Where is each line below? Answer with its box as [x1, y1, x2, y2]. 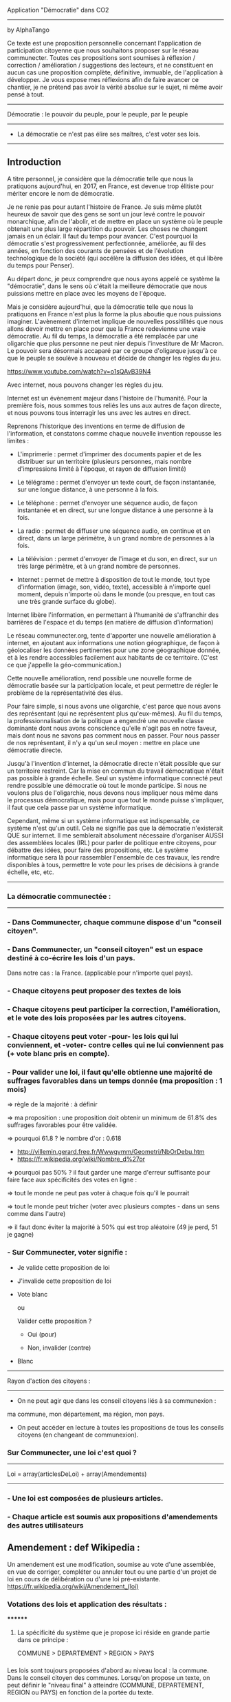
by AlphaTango [7, 26, 50, 34]
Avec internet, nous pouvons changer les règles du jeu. [7, 381, 164, 389]
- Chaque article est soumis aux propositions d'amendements [7, 1512, 218, 1521]
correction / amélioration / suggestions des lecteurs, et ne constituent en [7, 61, 214, 69]
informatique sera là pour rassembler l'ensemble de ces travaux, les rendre [7, 853, 220, 861]
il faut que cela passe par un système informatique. [7, 803, 153, 811]
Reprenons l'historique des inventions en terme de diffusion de [7, 422, 186, 430]
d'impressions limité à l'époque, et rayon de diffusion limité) [16, 465, 187, 473]
